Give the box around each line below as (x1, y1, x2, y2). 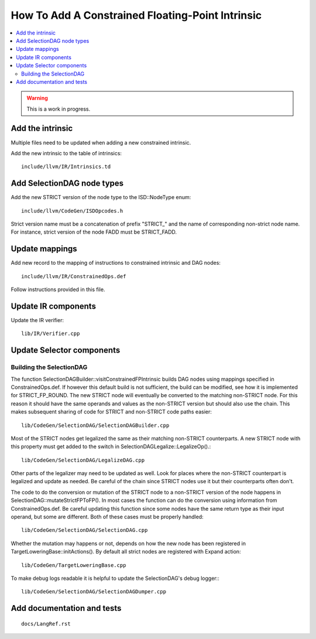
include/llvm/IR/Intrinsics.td (21, 163, 111, 170)
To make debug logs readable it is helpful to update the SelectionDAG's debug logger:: (11, 575, 219, 582)
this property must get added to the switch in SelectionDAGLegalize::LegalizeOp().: (11, 443, 211, 450)
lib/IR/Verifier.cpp (21, 330, 80, 337)
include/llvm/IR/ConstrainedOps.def (21, 273, 126, 279)
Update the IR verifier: (11, 317, 64, 324)
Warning (26, 94, 48, 102)
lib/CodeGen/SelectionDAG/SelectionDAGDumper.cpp (21, 589, 167, 595)
